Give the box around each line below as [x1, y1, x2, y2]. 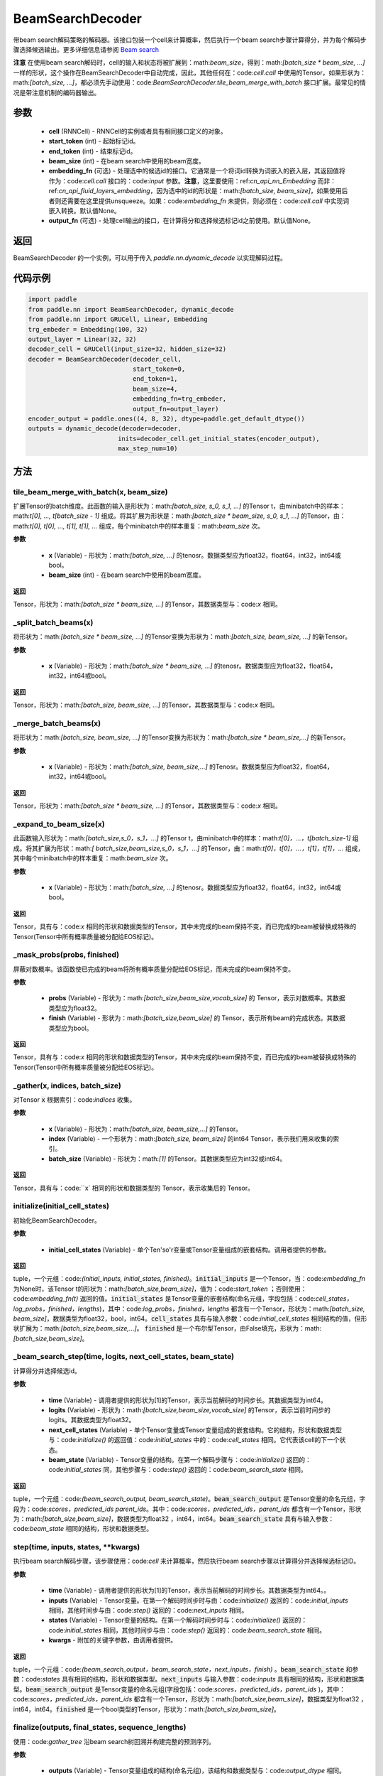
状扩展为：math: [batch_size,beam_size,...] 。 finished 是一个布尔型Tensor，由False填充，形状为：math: [13, 1324, 322, 1333]
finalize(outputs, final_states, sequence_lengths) [13, 1723, 187, 1733]
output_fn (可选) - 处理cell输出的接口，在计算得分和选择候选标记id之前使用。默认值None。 [48, 217, 315, 225]
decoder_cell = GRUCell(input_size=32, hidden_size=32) [28, 345, 227, 353]
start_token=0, [132, 365, 186, 373]
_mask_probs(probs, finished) [13, 950, 120, 960]
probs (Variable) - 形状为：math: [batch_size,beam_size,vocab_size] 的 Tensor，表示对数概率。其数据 [48, 994, 345, 1002]
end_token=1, [132, 375, 178, 383]
